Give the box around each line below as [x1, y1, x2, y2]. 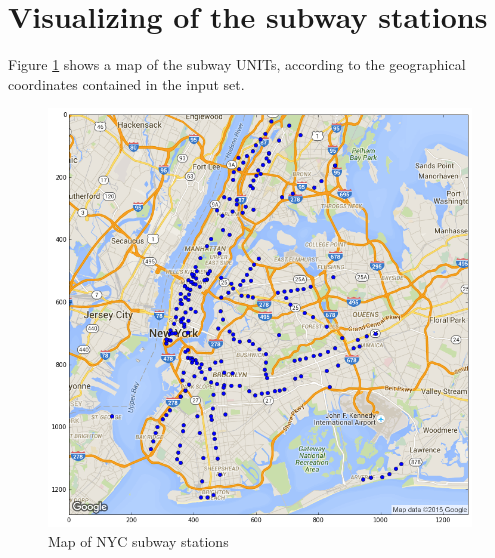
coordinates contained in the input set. [8, 73, 245, 94]
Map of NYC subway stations [48, 530, 229, 551]
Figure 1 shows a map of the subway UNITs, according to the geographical [8, 54, 466, 75]
